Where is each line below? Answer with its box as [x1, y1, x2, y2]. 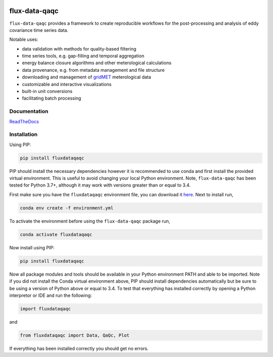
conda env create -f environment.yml [20, 205, 114, 211]
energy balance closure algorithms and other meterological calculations [22, 60, 172, 66]
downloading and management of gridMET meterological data [22, 74, 151, 80]
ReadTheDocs [9, 118, 39, 124]
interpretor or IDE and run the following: [9, 292, 92, 298]
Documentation [9, 108, 49, 115]
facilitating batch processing [22, 95, 81, 101]
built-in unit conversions [22, 88, 73, 95]
